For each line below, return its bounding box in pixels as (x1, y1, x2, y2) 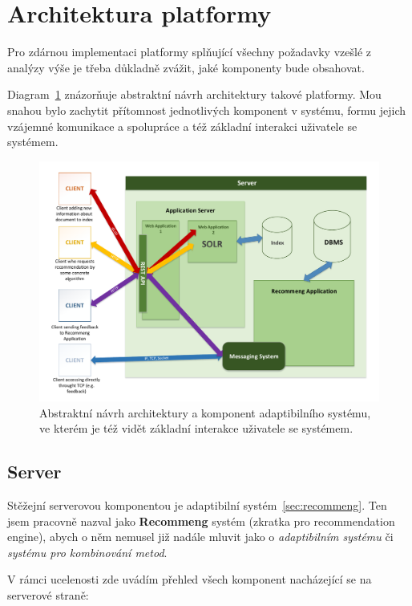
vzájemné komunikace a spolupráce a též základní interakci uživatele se (7, 117, 357, 134)
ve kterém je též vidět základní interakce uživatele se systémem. (39, 420, 353, 437)
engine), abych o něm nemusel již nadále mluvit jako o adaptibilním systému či (7, 528, 394, 545)
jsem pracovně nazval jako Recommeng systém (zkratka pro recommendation (7, 512, 395, 529)
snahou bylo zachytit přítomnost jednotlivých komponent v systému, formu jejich (7, 101, 406, 118)
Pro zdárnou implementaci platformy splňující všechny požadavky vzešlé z (7, 43, 371, 60)
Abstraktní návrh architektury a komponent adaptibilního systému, (39, 404, 371, 421)
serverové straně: (7, 587, 89, 603)
